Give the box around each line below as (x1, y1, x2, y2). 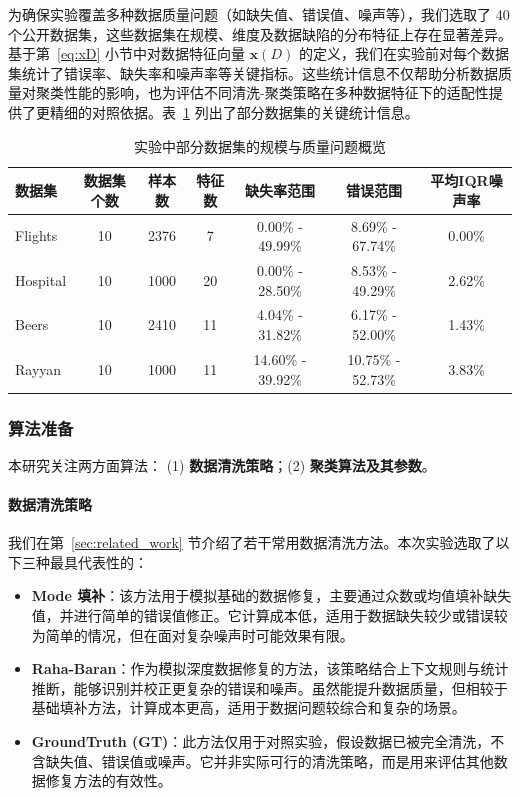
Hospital (15, 269, 67, 290)
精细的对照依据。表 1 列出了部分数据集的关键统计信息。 (49, 101, 419, 122)
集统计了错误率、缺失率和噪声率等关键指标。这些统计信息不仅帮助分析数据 (8, 62, 498, 83)
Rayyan (15, 358, 62, 379)
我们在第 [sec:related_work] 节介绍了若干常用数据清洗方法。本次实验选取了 (8, 532, 496, 553)
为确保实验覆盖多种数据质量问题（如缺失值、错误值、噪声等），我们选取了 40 (8, 4, 510, 24)
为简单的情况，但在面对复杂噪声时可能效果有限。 (31, 624, 354, 645)
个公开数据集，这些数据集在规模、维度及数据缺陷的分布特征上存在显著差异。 (8, 23, 512, 44)
